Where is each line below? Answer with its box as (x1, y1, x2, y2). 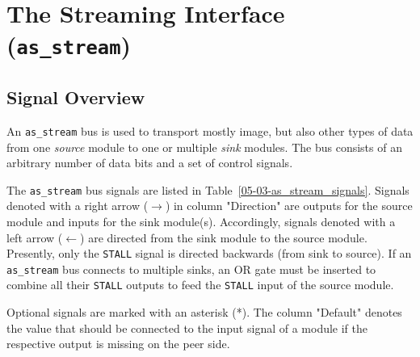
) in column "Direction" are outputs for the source (165, 197, 413, 214)
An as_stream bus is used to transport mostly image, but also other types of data (6, 122, 414, 139)
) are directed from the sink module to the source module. (80, 229, 367, 246)
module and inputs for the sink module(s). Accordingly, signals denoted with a (6, 212, 396, 229)
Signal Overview (6, 85, 145, 110)
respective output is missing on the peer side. (6, 335, 230, 352)
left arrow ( (6, 229, 63, 246)
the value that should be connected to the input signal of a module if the (6, 319, 368, 336)
